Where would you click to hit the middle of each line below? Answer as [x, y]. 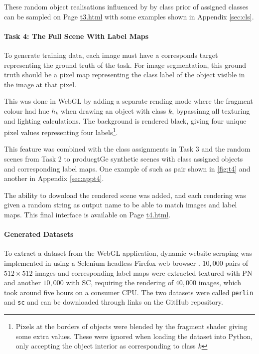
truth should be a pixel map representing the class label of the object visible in [125, 75]
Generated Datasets [39, 234]
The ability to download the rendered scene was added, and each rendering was [125, 195]
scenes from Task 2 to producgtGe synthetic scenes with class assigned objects [124, 158]
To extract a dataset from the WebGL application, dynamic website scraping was [128, 253]
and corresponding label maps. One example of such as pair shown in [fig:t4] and [127, 168]
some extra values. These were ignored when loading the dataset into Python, [134, 336]
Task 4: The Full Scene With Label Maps [76, 36]
